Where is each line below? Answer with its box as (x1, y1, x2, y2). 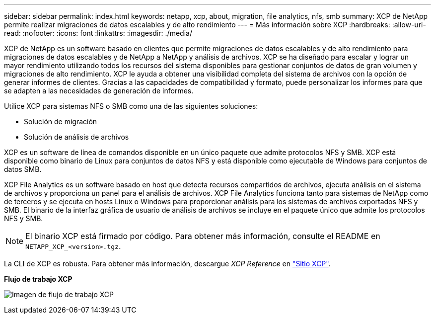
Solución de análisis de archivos (24, 133, 129, 141)
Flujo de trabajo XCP (4, 275, 72, 283)
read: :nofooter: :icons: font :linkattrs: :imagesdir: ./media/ (4, 29, 192, 37)
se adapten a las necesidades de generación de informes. (4, 86, 194, 95)
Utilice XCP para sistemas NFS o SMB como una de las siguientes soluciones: (4, 102, 258, 110)
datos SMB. (4, 165, 42, 173)
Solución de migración (24, 117, 97, 126)
